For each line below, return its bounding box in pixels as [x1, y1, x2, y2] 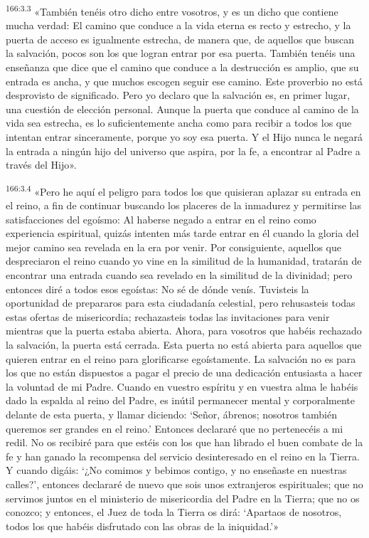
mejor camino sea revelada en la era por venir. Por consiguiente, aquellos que [6, 239, 341, 254]
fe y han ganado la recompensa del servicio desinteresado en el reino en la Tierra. [6, 448, 360, 463]
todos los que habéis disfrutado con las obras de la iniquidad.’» [6, 518, 279, 533]
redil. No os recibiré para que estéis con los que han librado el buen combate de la [6, 435, 363, 450]
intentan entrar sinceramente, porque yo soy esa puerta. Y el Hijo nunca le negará [6, 130, 363, 144]
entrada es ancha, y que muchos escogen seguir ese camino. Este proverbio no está [6, 73, 363, 88]
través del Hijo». [6, 157, 77, 172]
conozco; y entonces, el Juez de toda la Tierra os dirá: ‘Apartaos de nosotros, [6, 505, 342, 519]
